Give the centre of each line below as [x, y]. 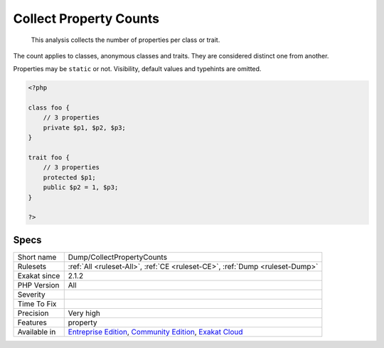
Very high [84, 313]
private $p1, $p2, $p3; [84, 127]
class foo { [49, 108]
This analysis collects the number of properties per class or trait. [126, 40]
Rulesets [32, 266]
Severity [31, 294]
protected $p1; [69, 177]
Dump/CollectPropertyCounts [117, 257]
